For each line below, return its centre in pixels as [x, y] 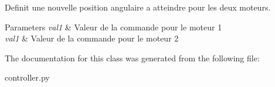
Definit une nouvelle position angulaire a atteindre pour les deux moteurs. [138, 7]
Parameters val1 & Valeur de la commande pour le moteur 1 [113, 27]
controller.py [27, 77]
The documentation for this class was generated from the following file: [132, 58]
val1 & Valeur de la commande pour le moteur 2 [92, 38]
